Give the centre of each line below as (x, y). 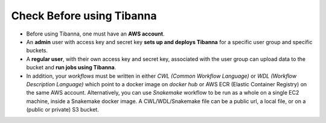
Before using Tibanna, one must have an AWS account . (95, 34)
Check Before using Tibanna (84, 16)
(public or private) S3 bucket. (62, 110)
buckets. (37, 51)
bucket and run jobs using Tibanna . (71, 68)
